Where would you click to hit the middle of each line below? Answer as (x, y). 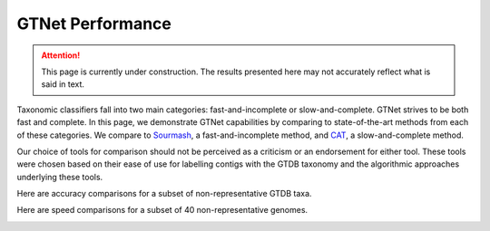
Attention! (61, 55)
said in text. (63, 84)
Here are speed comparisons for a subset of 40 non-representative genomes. (162, 210)
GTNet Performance (94, 24)
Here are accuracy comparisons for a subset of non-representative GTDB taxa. (164, 194)
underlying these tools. (60, 177)
